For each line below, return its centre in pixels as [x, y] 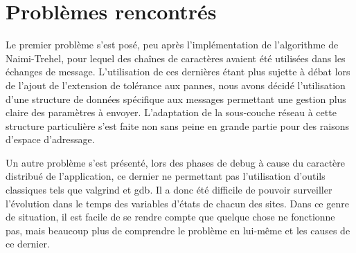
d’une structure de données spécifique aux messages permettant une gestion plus [176, 99]
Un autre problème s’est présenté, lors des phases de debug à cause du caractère [175, 162]
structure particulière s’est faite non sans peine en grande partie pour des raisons [177, 125]
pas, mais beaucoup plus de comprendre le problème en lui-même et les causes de [178, 230]
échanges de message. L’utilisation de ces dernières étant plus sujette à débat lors [178, 72]
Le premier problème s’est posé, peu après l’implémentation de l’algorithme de [172, 45]
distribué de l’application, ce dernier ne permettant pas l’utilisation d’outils [166, 176]
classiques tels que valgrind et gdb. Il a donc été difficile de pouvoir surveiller [169, 190]
